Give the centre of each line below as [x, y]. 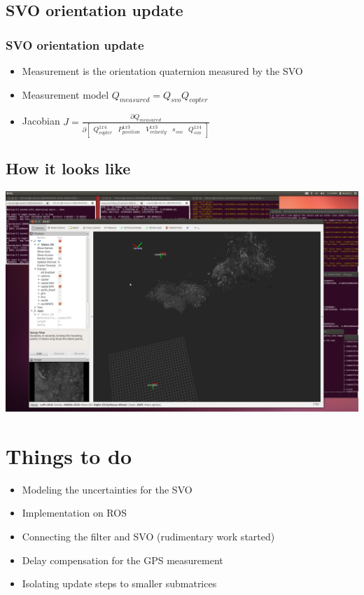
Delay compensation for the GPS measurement [122, 560]
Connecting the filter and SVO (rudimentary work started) [148, 537]
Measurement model [65, 94]
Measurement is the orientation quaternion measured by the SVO [162, 71]
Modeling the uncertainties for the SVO [107, 489]
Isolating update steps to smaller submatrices [119, 583]
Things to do [69, 455]
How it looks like [68, 168]
